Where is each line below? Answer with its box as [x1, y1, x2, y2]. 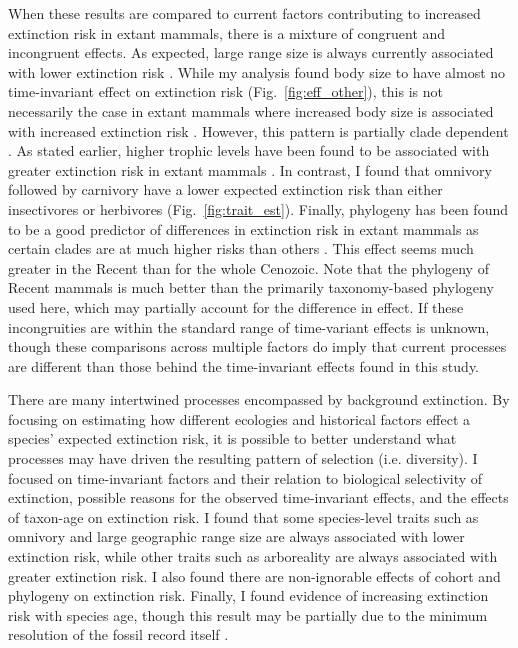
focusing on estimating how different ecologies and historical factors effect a [8, 408, 471, 429]
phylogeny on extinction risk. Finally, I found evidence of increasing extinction [8, 585, 489, 606]
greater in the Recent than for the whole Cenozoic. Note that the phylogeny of [8, 257, 489, 278]
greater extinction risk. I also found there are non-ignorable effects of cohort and [8, 565, 501, 586]
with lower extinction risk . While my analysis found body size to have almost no [8, 61, 506, 82]
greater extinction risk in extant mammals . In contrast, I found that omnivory [8, 159, 492, 180]
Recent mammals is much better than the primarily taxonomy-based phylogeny [8, 277, 494, 298]
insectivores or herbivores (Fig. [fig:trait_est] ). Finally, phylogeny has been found [8, 198, 509, 219]
